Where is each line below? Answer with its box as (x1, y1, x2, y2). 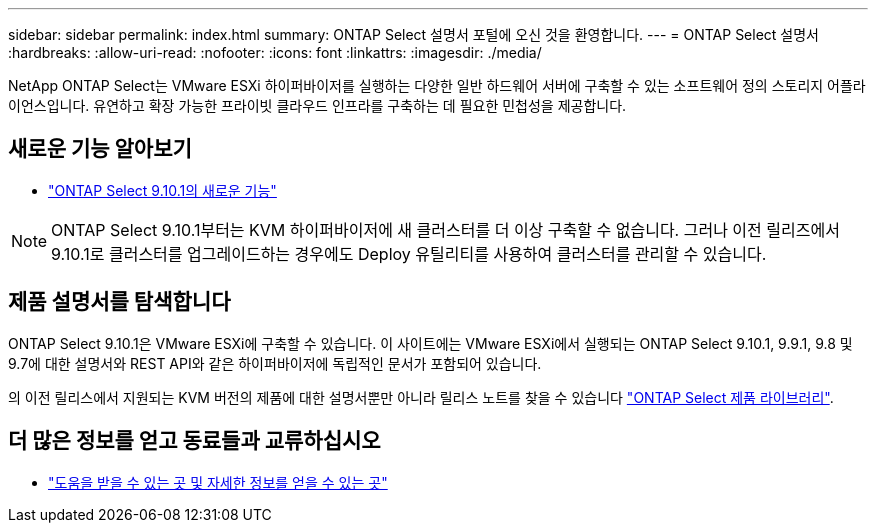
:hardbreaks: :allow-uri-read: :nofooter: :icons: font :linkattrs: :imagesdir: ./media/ (8, 44, 542, 61)
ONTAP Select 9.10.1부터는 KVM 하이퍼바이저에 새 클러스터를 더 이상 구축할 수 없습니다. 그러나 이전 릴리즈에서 (51, 219, 840, 240)
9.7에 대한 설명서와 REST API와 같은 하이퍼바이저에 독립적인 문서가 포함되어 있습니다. (8, 354, 542, 372)
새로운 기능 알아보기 (8, 136, 192, 162)
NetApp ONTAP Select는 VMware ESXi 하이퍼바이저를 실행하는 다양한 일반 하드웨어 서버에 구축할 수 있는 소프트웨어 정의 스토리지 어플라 (8, 77, 866, 94)
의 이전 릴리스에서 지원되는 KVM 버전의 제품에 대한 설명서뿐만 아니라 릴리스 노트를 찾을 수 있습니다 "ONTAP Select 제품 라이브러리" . (8, 388, 834, 406)
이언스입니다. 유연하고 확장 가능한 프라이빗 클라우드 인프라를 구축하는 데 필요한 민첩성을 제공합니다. (8, 97, 627, 114)
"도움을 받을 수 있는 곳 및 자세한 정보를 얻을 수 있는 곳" (48, 473, 388, 491)
